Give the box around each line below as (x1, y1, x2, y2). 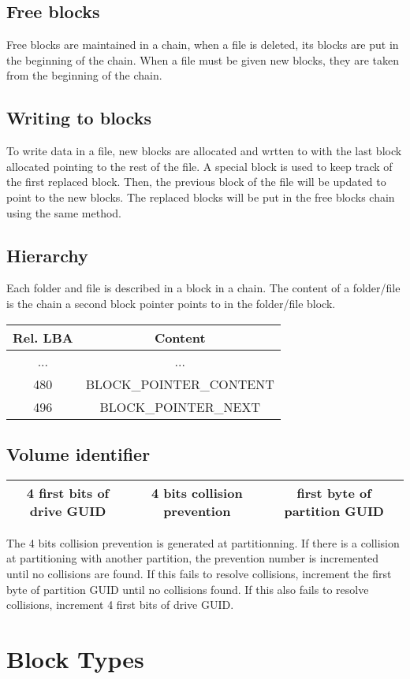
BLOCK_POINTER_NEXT (99, 397, 260, 416)
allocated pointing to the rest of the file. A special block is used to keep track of (6, 158, 393, 174)
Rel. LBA (13, 328, 73, 347)
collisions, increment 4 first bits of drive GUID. (6, 596, 234, 613)
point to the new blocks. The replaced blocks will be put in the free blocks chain (6, 188, 395, 205)
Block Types (6, 642, 144, 674)
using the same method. (6, 204, 121, 221)
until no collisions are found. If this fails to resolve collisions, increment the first (6, 565, 392, 581)
